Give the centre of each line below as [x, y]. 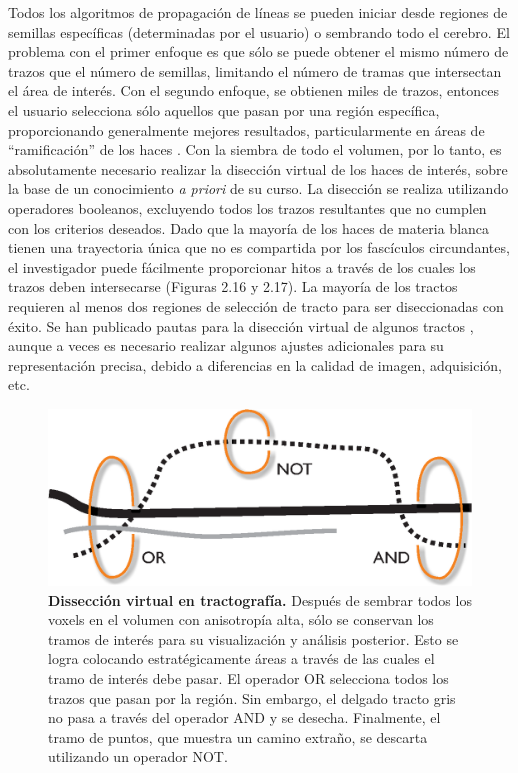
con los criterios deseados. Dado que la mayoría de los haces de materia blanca [249, 227]
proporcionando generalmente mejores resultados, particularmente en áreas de [246, 129]
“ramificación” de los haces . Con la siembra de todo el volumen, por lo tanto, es [255, 149]
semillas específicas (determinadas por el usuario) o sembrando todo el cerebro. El [259, 31]
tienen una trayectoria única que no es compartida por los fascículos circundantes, [259, 247]
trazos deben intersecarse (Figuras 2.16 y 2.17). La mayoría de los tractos [233, 286]
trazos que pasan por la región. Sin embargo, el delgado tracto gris [252, 697]
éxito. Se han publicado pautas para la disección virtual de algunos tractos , [241, 325]
